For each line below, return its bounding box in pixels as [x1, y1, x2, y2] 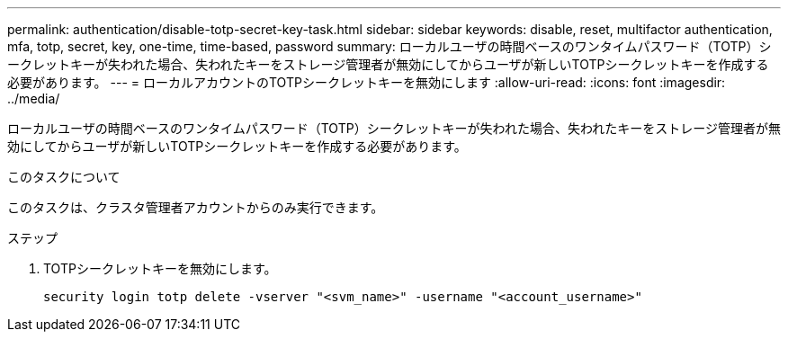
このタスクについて [7, 169, 121, 184]
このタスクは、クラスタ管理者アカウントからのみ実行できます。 [7, 200, 384, 215]
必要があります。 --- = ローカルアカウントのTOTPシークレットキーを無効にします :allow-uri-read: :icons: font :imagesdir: [7, 75, 726, 90]
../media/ [7, 91, 60, 106]
